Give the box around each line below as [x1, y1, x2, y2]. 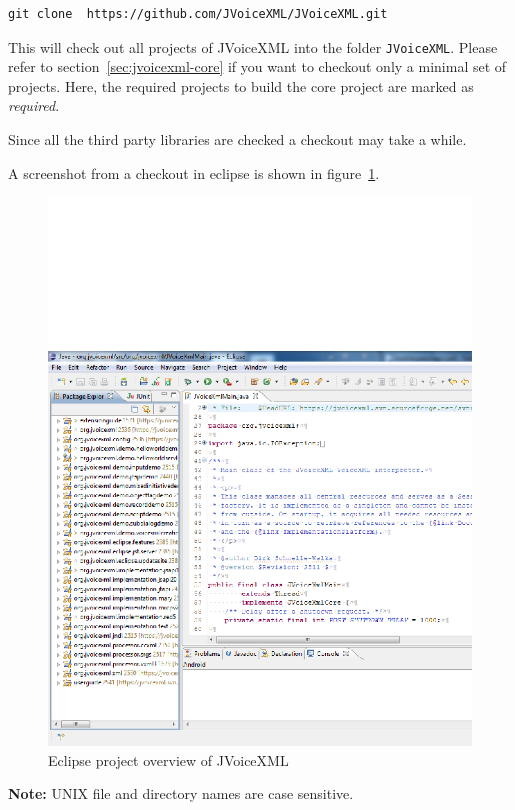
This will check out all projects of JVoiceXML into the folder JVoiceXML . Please [8, 36, 498, 57]
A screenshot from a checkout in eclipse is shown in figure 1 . [8, 162, 380, 183]
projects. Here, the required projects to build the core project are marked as [8, 75, 474, 96]
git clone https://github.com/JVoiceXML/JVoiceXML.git [8, 7, 388, 21]
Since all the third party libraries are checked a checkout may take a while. [8, 129, 467, 150]
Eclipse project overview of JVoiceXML [48, 749, 289, 770]
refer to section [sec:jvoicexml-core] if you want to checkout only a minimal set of [8, 56, 507, 77]
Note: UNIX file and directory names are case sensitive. [8, 783, 354, 804]
